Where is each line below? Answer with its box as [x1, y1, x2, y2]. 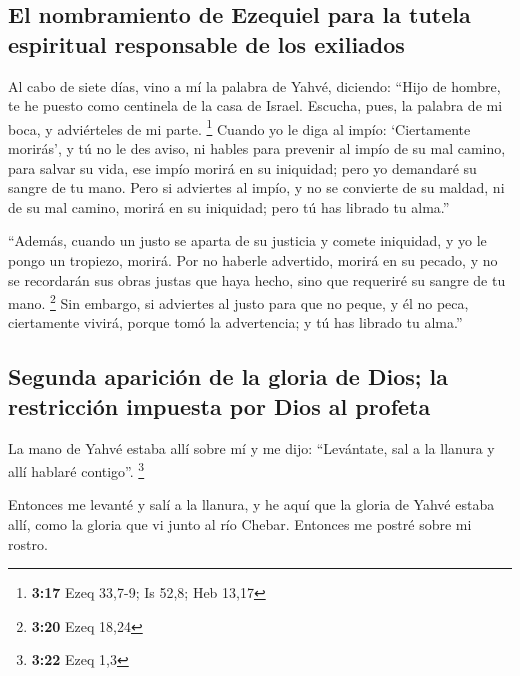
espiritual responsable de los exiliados [8, 28, 405, 59]
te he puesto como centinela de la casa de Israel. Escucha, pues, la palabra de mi [8, 95, 503, 116]
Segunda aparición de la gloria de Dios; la [8, 361, 448, 392]
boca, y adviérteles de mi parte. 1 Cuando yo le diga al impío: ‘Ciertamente [8, 115, 471, 139]
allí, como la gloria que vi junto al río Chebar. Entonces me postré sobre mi [8, 514, 472, 535]
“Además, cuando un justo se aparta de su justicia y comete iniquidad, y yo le [8, 230, 487, 251]
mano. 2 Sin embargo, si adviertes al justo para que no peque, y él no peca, [8, 290, 469, 313]
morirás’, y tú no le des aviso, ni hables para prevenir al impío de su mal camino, [8, 138, 506, 159]
